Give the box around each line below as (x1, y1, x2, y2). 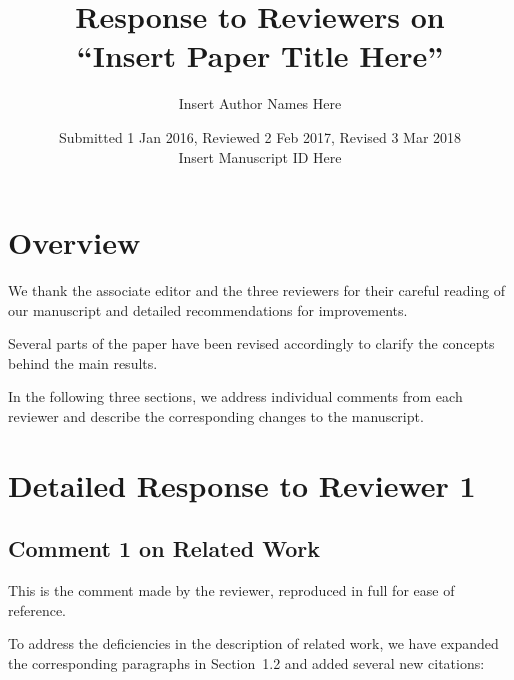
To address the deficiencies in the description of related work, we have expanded (8, 633, 499, 654)
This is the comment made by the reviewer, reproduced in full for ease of (8, 580, 455, 601)
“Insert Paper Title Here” (76, 35, 444, 76)
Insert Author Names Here (178, 93, 342, 114)
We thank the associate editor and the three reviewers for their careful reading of (8, 280, 506, 301)
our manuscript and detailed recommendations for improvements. (8, 299, 408, 320)
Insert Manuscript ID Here (178, 146, 342, 167)
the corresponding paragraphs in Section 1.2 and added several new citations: (8, 652, 485, 673)
